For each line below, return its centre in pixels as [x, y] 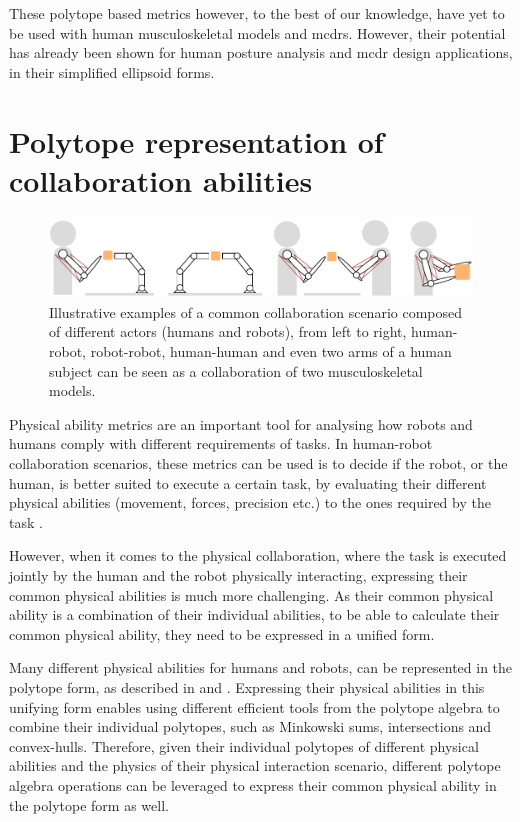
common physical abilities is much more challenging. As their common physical [251, 594]
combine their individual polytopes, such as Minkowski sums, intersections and [250, 726]
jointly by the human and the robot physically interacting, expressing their [238, 574]
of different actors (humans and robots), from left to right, [228, 331]
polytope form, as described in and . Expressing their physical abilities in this [247, 686]
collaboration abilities [161, 179]
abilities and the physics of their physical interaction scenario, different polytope [255, 765]
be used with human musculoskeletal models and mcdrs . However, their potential [257, 32]
